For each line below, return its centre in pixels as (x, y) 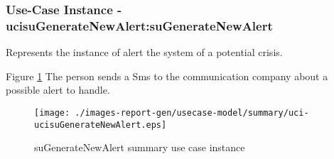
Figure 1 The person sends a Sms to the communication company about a (167, 76)
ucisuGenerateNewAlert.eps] (101, 125)
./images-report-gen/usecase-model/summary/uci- (192, 113)
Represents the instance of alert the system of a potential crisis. (144, 52)
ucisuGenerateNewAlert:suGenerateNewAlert (139, 25)
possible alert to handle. (58, 90)
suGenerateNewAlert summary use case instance (140, 147)
